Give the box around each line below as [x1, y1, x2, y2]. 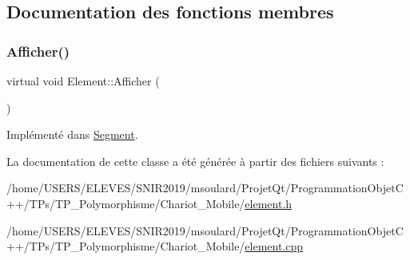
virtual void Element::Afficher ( [6, 73, 160, 89]
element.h [245, 195, 293, 211]
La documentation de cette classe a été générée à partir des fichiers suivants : [6, 152, 384, 169]
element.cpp [245, 238, 304, 254]
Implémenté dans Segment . [6, 126, 138, 143]
